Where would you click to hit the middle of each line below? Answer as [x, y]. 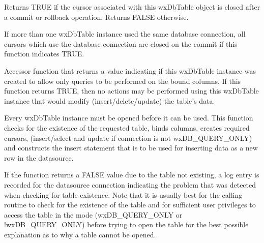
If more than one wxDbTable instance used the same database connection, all [125, 34]
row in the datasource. [39, 157]
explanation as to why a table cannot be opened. [80, 234]
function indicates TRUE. [44, 54]
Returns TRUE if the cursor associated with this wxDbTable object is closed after [132, 7]
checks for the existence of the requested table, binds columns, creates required [127, 127]
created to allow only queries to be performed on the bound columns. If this [123, 81]
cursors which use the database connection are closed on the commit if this [121, 43]
